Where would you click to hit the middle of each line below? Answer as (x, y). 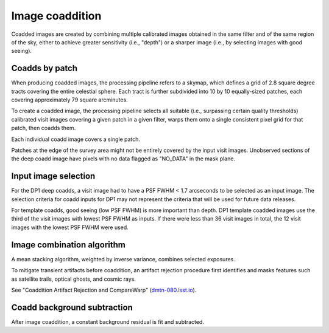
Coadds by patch (44, 68)
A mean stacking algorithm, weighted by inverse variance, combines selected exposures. (123, 259)
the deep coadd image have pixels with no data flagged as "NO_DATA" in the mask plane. (123, 159)
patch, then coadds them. (44, 128)
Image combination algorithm (69, 245)
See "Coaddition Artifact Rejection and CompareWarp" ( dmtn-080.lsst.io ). (104, 290)
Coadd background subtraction (72, 307)
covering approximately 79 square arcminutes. (69, 100)
